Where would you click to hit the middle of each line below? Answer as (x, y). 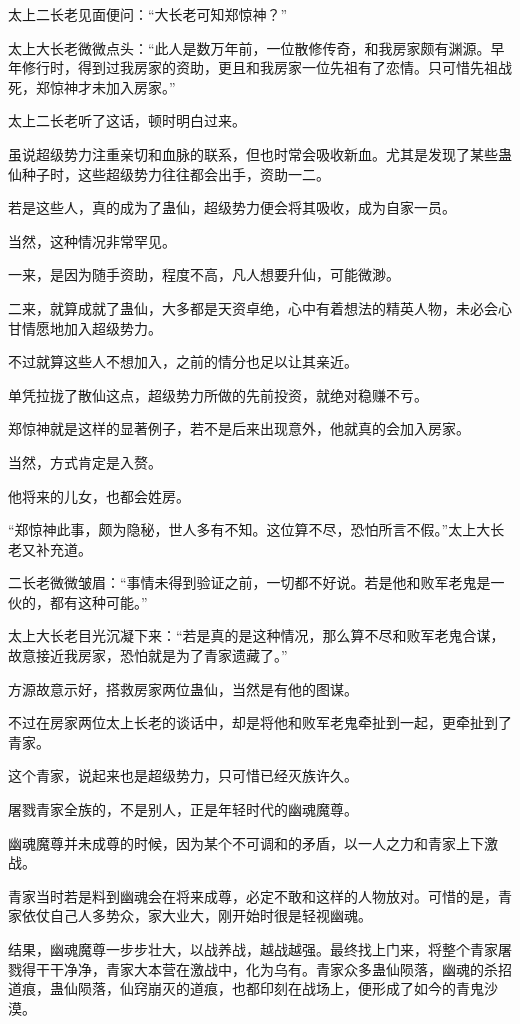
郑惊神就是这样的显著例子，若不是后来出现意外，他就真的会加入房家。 (239, 428)
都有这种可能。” (98, 601)
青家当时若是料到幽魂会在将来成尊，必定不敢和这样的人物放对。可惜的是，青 (260, 895)
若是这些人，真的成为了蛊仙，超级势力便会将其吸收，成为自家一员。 (232, 207)
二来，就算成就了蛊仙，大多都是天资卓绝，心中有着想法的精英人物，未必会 (253, 307)
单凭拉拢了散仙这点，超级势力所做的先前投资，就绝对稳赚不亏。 (218, 394)
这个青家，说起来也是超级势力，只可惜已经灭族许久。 (183, 775)
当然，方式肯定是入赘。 (85, 461)
